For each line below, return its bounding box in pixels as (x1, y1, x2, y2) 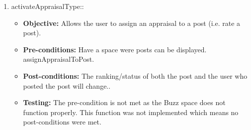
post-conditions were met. (23, 117, 101, 127)
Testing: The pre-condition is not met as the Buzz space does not (23, 97, 226, 108)
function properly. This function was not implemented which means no (23, 107, 239, 117)
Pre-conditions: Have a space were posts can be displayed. (23, 44, 207, 54)
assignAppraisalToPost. (23, 54, 94, 64)
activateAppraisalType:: (11, 1, 84, 11)
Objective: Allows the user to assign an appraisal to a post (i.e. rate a (23, 17, 241, 28)
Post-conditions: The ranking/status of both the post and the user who (23, 70, 248, 81)
